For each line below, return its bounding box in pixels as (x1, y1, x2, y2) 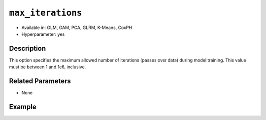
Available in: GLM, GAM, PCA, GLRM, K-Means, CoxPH (21, 25, 133, 30)
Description (9, 44, 46, 53)
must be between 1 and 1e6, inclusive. (9, 64, 86, 70)
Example (9, 102, 36, 111)
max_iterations (9, 7, 82, 18)
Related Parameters (9, 77, 71, 86)
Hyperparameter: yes (21, 31, 65, 37)
